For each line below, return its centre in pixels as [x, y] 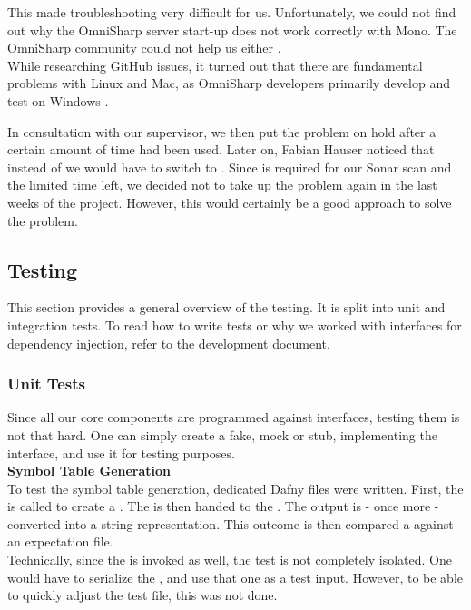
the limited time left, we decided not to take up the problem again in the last [222, 185]
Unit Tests [47, 384]
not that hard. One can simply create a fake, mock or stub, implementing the [222, 434]
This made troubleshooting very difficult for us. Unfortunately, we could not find [232, 12]
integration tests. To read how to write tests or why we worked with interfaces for [235, 325]
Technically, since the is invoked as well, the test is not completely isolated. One [230, 560]
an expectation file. [60, 541]
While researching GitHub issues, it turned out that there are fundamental [215, 65]
